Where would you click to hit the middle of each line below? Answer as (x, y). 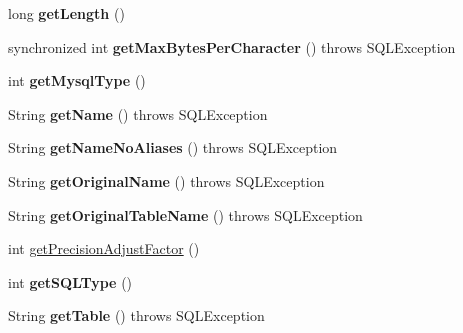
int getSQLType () (70, 281)
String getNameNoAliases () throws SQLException (173, 147)
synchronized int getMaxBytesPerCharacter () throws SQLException (232, 46)
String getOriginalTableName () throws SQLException (185, 214)
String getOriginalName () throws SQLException (166, 180)
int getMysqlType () (77, 80)
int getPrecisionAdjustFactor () (104, 248)
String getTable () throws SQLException (136, 315)
